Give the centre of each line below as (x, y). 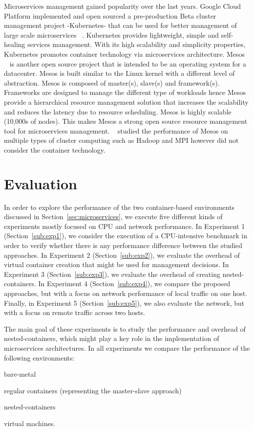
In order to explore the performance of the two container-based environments (119, 207)
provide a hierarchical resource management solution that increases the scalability (126, 102)
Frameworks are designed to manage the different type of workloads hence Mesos (125, 92)
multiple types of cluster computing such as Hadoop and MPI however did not (121, 140)
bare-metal (20, 374)
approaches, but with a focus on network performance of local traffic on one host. (126, 293)
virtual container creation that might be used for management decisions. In (116, 264)
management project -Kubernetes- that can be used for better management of (120, 25)
